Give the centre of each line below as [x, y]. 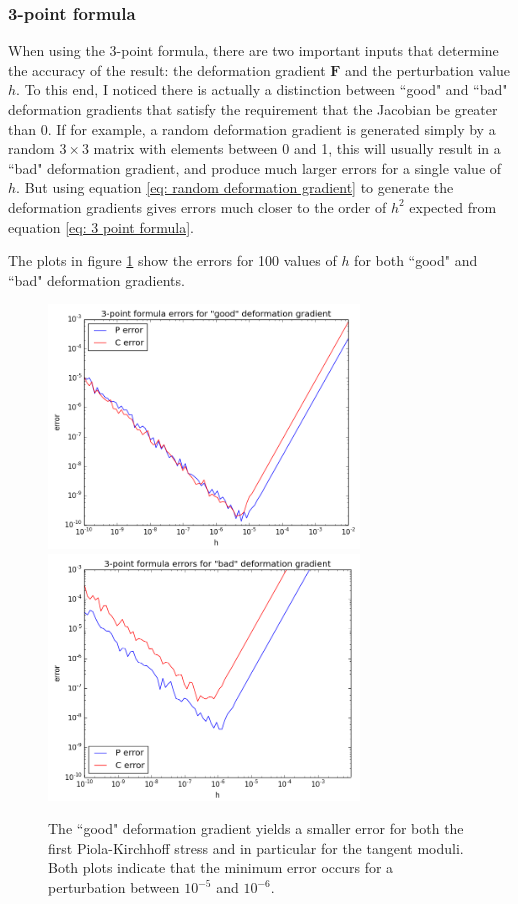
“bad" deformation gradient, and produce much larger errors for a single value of [255, 167]
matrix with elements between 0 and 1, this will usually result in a [297, 148]
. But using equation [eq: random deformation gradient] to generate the [235, 187]
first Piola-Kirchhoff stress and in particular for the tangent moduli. [256, 847]
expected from [453, 206]
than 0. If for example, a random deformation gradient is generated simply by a [252, 128]
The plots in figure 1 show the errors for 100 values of [172, 260]
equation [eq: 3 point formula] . [101, 226]
